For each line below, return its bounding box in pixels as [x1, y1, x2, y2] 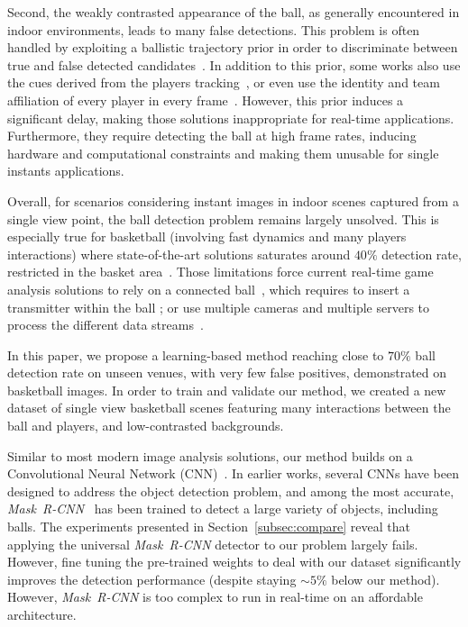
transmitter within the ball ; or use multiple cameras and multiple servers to [7, 297, 430, 316]
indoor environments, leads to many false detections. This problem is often [7, 20, 420, 39]
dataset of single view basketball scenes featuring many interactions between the [7, 398, 451, 417]
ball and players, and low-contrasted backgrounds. [7, 416, 284, 435]
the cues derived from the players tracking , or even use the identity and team [7, 73, 440, 92]
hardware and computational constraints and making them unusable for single [7, 143, 439, 162]
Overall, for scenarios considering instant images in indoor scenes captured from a [7, 191, 459, 210]
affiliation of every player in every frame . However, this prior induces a [7, 90, 404, 109]
